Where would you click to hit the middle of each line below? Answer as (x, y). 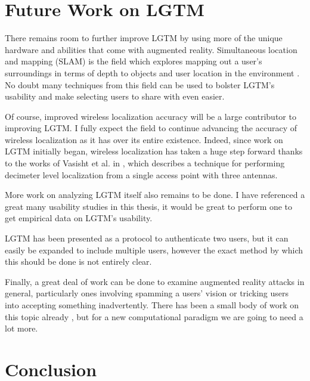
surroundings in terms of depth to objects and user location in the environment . (152, 72)
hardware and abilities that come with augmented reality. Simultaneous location (151, 49)
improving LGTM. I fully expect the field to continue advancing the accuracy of (151, 128)
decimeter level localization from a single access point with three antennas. (141, 174)
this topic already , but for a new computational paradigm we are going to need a (154, 316)
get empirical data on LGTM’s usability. (79, 218)
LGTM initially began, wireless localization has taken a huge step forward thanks (154, 151)
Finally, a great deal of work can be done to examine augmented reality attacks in (155, 281)
